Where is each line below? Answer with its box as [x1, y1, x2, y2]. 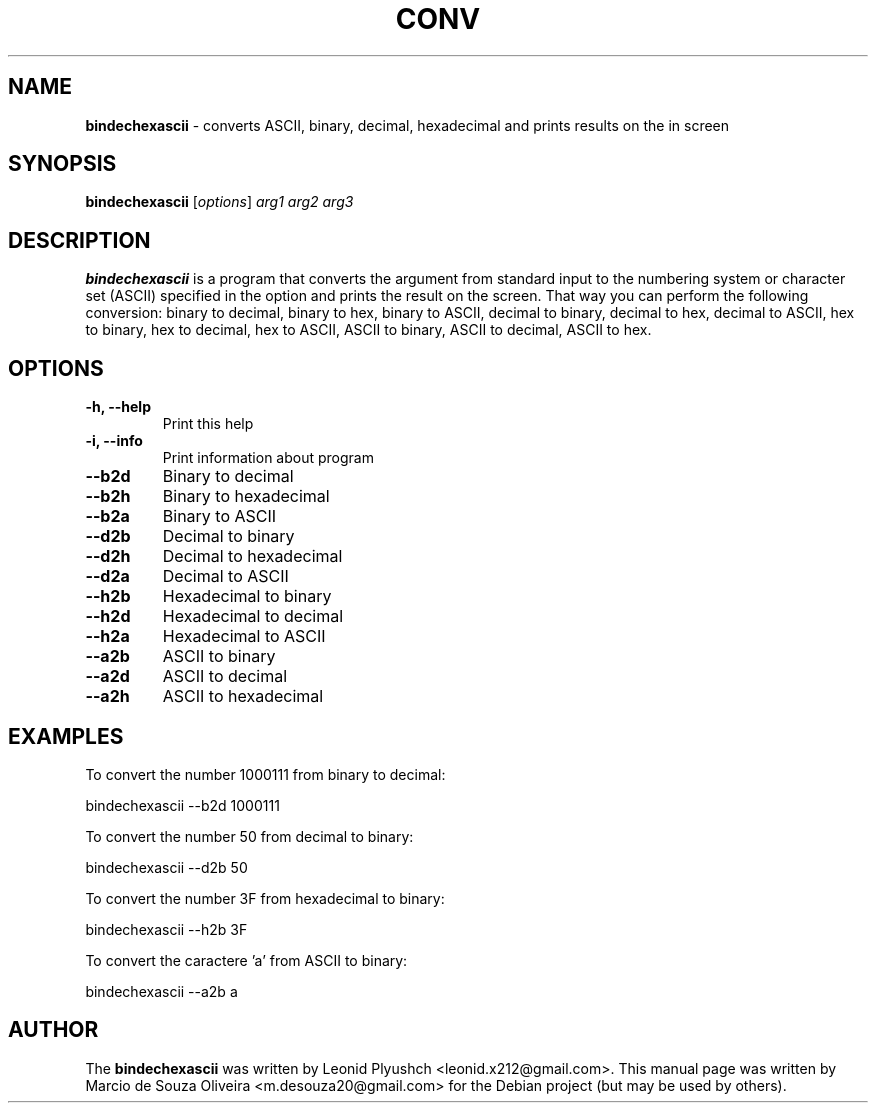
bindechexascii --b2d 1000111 [85, 796, 280, 814]
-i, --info [85, 432, 143, 450]
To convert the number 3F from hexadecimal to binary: [85, 889, 445, 907]
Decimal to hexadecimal [162, 546, 343, 567]
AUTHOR [8, 1017, 99, 1043]
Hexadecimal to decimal [162, 606, 344, 627]
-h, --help [85, 398, 151, 416]
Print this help [162, 415, 254, 433]
